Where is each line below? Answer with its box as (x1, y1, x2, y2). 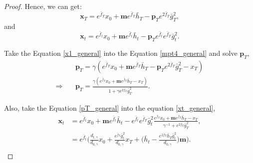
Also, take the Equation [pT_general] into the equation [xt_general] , (4, 102, 216, 113)
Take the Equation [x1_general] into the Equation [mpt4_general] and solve (4, 48, 238, 58)
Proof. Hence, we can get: (4, 1, 82, 11)
